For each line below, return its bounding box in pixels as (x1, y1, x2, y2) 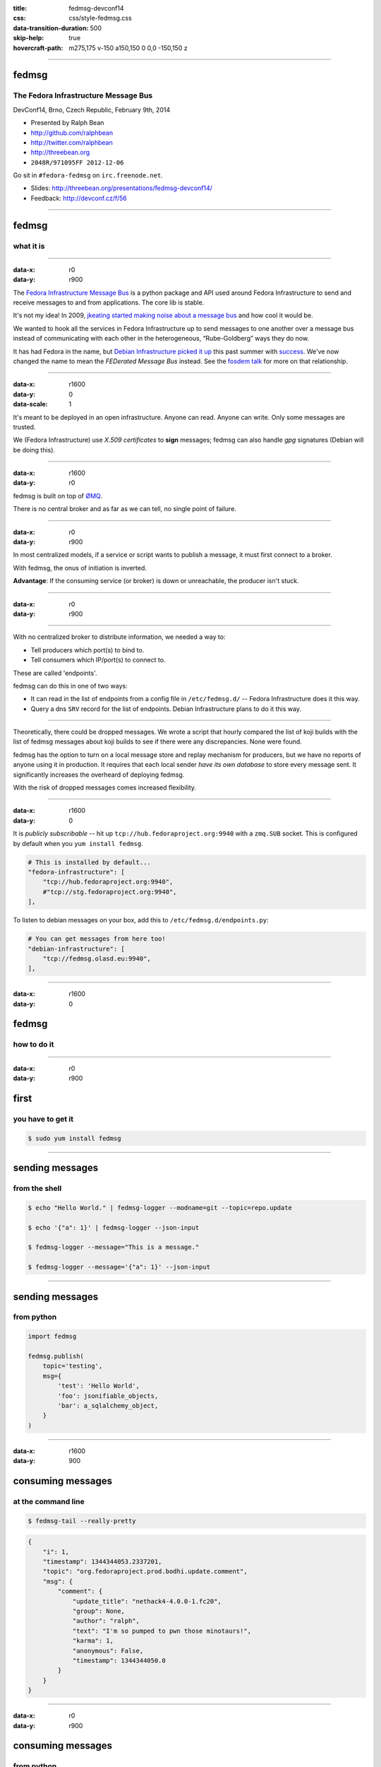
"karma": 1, (72, 1637, 114, 1645)
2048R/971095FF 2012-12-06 (30, 158, 124, 166)
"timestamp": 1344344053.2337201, (42, 1558, 162, 1566)
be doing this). (13, 445, 56, 454)
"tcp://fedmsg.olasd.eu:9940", (42, 954, 151, 963)
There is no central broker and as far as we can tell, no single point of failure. (13, 505, 236, 513)
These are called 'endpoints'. (13, 669, 97, 677)
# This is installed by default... (28, 858, 151, 866)
